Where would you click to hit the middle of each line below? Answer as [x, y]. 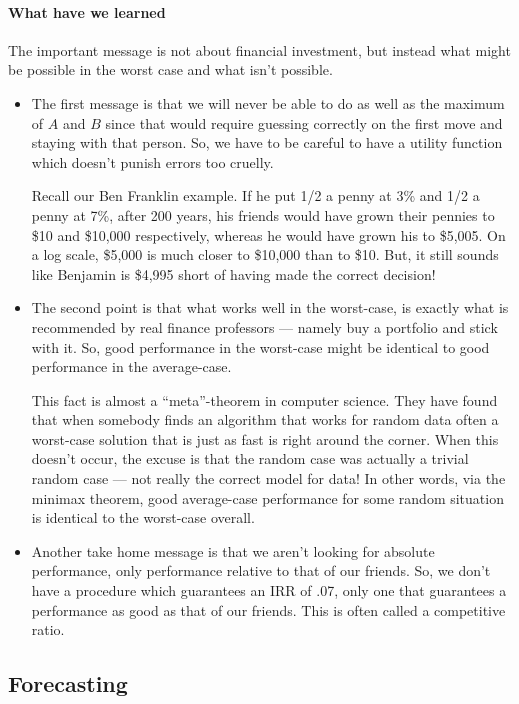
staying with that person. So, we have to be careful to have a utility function [267, 142]
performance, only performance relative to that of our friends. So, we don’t [261, 570]
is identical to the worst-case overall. [143, 517]
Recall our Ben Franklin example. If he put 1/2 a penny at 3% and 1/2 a [255, 195]
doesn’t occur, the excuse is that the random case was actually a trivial [250, 458]
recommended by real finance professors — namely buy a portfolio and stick [264, 326]
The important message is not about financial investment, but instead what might [259, 49]
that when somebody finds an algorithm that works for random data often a [265, 419]
